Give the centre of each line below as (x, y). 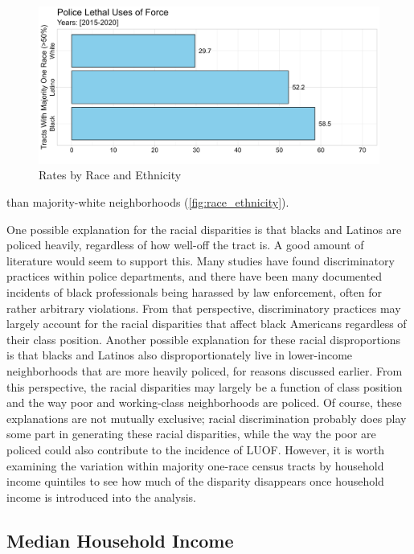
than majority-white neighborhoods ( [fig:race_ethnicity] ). (148, 202)
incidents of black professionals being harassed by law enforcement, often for (194, 292)
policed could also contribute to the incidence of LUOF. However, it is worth (196, 449)
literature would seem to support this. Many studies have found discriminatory (201, 260)
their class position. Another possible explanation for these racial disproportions (204, 339)
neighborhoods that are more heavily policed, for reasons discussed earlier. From (205, 370)
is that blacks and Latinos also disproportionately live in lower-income (180, 355)
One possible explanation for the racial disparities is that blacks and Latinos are (204, 229)
